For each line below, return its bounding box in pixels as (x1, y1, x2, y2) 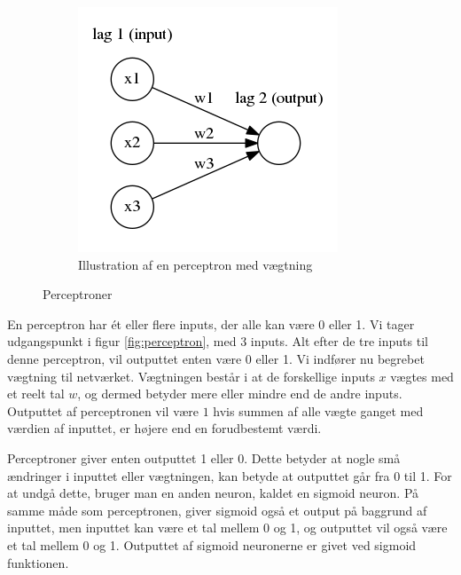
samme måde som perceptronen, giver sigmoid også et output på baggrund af (7, 500, 427, 519)
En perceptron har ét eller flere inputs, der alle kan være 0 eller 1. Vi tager (7, 314, 415, 333)
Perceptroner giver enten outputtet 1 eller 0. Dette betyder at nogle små (7, 448, 401, 467)
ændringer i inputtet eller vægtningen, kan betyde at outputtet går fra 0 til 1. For (7, 466, 452, 484)
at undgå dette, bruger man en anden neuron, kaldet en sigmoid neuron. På (7, 484, 419, 502)
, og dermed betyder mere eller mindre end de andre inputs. (77, 384, 402, 403)
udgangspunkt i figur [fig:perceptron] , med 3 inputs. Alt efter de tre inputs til (7, 332, 428, 351)
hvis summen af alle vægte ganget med (213, 401, 424, 420)
